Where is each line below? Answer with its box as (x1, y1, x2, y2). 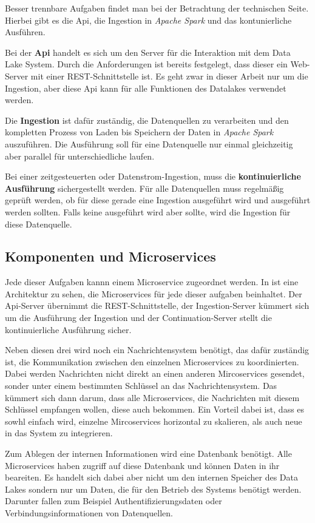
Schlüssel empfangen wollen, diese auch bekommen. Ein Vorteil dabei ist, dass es (5, 403, 305, 416)
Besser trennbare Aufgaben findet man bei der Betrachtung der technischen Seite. (5, 2, 309, 14)
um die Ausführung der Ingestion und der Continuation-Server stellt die (5, 311, 272, 324)
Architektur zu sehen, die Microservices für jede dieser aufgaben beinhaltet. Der (5, 287, 302, 300)
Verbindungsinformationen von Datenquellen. (5, 506, 173, 519)
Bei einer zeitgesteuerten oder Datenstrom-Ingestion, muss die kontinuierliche (5, 170, 301, 183)
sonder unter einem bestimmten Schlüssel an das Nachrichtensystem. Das (5, 379, 277, 392)
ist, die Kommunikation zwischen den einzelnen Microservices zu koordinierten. (5, 355, 299, 368)
